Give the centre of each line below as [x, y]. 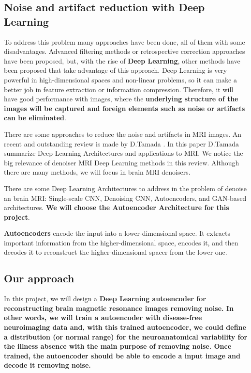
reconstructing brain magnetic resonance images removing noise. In [119, 308]
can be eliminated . [35, 118]
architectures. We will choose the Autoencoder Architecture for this [117, 207]
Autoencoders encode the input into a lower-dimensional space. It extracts [117, 233]
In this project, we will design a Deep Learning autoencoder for [105, 299]
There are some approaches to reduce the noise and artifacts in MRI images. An [123, 134]
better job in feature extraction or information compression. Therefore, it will [119, 89]
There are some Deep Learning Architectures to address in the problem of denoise [125, 188]
